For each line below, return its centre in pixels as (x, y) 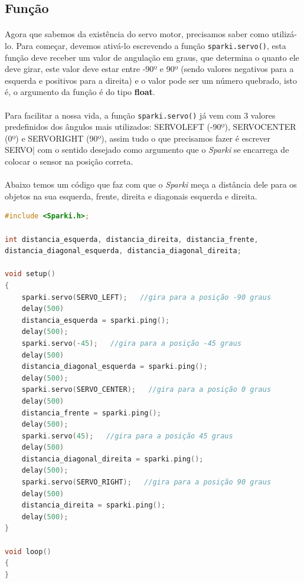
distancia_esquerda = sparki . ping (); (96, 320)
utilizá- (284, 34)
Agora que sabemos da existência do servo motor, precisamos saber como (137, 34)
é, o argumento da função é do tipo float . (80, 92)
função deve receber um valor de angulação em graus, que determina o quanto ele (152, 57)
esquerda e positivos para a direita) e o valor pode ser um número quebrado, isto (151, 80)
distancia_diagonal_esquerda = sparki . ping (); (115, 367)
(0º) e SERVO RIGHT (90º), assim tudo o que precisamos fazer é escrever (138, 138)
